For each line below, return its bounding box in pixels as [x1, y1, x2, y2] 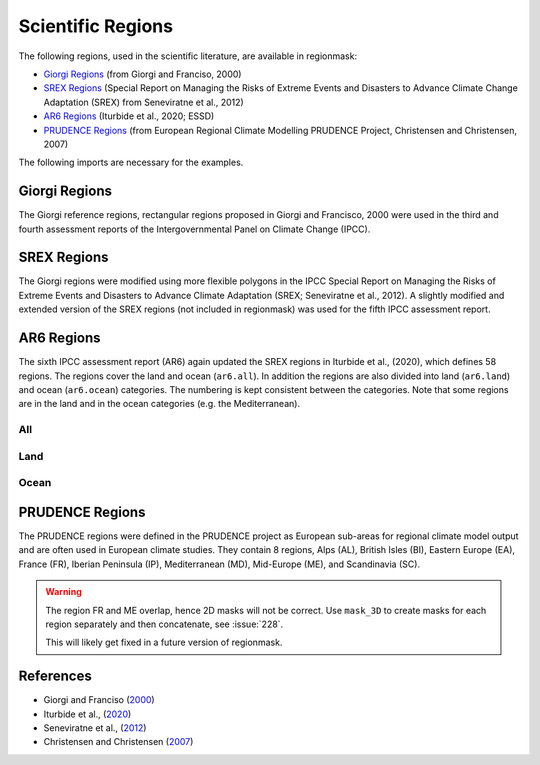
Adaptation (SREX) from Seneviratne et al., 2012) [43, 96, 244, 108]
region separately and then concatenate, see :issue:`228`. [45, 618, 284, 630]
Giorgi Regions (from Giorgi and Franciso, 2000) [43, 68, 242, 80]
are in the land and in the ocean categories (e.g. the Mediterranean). [18, 398, 300, 410]
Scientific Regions [18, 15, 174, 37]
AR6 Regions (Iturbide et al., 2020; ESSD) [43, 110, 215, 122]
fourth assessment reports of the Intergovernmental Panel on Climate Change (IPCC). [18, 223, 371, 235]
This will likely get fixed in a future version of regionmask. [45, 636, 283, 649]
